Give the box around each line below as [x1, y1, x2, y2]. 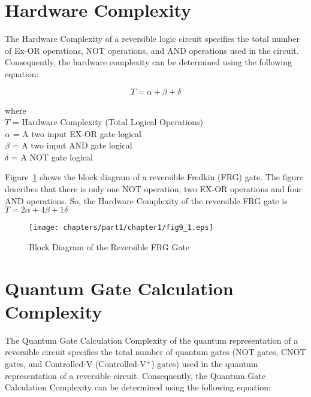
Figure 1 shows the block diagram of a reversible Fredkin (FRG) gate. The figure [5, 171, 303, 183]
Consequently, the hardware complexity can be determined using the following [5, 56, 292, 68]
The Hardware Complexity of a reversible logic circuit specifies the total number [5, 32, 300, 45]
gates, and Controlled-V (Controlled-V [5, 357, 146, 369]
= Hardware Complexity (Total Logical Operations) [12, 116, 203, 128]
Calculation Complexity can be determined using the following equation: [5, 381, 271, 393]
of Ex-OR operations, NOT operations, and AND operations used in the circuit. [5, 44, 299, 56]
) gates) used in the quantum [151, 357, 258, 369]
